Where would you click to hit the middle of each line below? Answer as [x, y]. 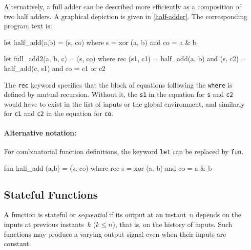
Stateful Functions [51, 194]
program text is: [28, 26]
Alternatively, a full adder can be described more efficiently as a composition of [123, 6]
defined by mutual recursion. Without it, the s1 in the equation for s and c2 [119, 94]
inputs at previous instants [44, 224]
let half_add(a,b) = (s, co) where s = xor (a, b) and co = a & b [100, 42]
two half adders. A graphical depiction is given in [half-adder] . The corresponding [126, 16]
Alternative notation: [40, 132]
